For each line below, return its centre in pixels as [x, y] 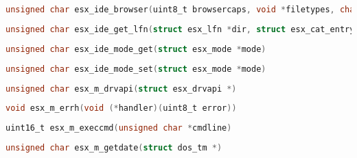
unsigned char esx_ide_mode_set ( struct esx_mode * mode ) [136, 69]
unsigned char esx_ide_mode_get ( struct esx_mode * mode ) [136, 49]
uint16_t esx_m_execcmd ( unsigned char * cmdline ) [119, 128]
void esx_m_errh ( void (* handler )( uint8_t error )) [121, 108]
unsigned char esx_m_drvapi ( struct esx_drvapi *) [121, 89]
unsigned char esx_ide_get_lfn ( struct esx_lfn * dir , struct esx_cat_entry [180, 29]
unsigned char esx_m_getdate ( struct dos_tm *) [114, 148]
